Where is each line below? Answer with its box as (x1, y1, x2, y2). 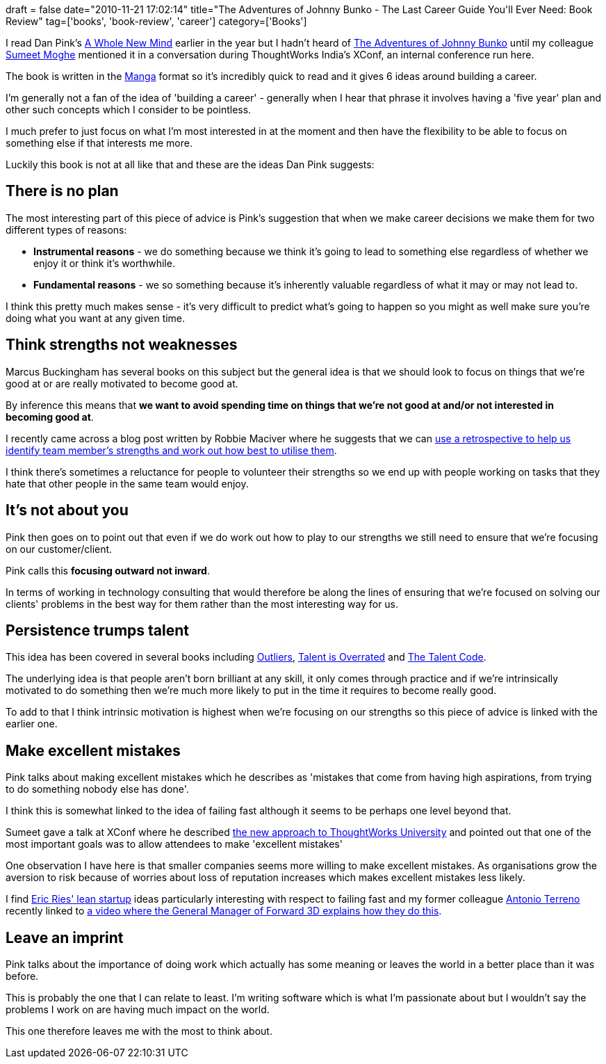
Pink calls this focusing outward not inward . (6, 564, 210, 577)
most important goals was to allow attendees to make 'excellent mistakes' (6, 838, 343, 851)
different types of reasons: (6, 223, 127, 236)
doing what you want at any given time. (6, 312, 186, 324)
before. (6, 970, 39, 983)
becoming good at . (6, 410, 94, 423)
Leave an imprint (6, 928, 124, 946)
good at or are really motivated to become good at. (6, 377, 238, 389)
